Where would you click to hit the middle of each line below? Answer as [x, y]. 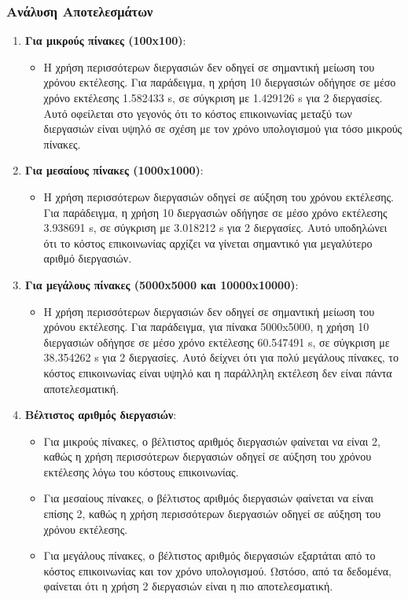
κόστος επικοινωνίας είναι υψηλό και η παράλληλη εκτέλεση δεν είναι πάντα [218, 372]
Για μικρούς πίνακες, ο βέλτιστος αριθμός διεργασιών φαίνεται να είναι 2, [212, 441]
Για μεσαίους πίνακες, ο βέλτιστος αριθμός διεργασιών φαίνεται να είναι [208, 498]
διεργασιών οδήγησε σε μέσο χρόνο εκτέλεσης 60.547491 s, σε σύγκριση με [217, 342]
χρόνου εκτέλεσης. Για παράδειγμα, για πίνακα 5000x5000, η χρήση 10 [206, 327]
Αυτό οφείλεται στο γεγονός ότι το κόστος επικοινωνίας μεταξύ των [198, 113]
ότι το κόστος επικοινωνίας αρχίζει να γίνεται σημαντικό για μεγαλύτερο [208, 243]
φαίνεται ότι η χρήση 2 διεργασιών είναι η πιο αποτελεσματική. [188, 586]
